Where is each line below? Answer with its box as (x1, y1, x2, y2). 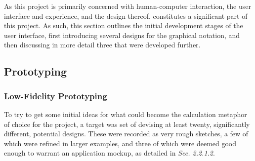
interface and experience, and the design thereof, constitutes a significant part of (4, 10, 248, 21)
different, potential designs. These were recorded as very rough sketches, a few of (4, 128, 249, 139)
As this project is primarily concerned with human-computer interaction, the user (4, 1, 251, 11)
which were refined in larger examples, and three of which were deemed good (4, 138, 237, 148)
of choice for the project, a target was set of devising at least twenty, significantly (4, 119, 250, 129)
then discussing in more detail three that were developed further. (4, 40, 201, 50)
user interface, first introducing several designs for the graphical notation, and (4, 30, 240, 40)
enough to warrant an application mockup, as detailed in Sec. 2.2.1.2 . (4, 148, 215, 158)
